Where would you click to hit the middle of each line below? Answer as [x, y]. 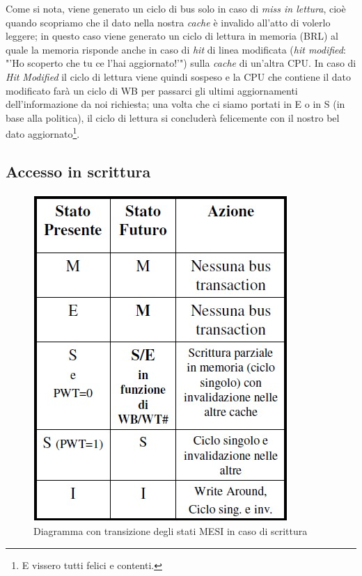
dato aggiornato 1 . [43, 133]
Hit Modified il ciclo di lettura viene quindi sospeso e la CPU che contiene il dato [178, 76]
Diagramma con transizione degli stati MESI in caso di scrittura [171, 531]
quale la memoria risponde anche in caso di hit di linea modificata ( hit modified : [176, 49]
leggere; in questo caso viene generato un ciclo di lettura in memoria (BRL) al [172, 36]
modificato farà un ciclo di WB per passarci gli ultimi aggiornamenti [152, 90]
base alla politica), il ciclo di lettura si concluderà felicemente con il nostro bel [173, 117]
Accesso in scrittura [78, 171]
